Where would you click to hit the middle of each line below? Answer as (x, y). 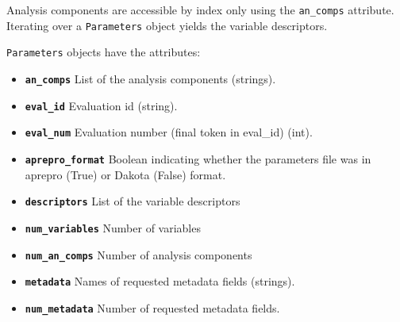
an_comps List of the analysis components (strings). (150, 78)
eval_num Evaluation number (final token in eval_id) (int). (169, 132)
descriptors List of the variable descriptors (133, 201)
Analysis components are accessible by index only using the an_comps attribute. (200, 10)
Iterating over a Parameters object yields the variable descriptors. (167, 25)
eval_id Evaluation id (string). (101, 105)
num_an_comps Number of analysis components (138, 254)
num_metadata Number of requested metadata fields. (152, 307)
